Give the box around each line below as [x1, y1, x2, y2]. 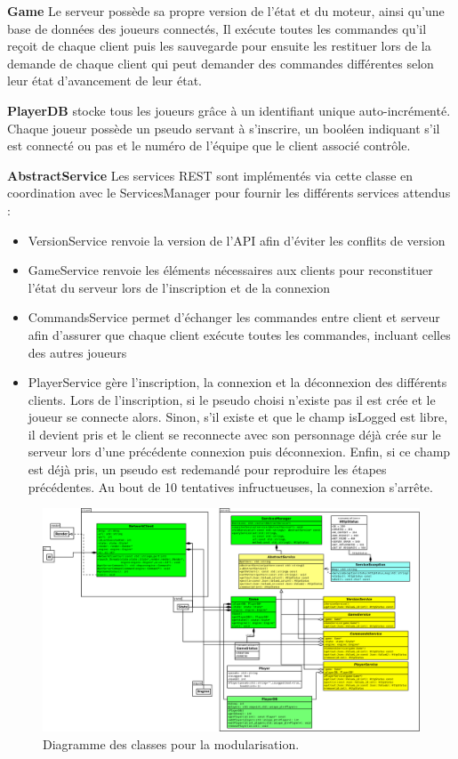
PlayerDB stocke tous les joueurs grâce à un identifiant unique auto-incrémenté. [7, 101, 451, 119]
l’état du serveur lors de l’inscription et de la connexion [28, 278, 330, 296]
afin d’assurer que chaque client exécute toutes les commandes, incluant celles [28, 325, 451, 343]
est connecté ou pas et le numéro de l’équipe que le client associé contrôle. [7, 136, 411, 155]
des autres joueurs [28, 343, 127, 361]
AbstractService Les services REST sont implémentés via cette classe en [7, 166, 414, 184]
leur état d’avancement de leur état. [7, 71, 203, 90]
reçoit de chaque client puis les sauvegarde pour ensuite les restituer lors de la [7, 36, 431, 55]
